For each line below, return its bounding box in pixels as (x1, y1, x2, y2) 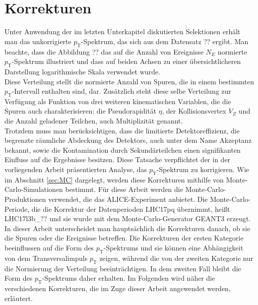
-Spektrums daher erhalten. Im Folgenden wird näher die (42, 273, 215, 283)
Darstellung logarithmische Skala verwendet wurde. (4, 66, 160, 76)
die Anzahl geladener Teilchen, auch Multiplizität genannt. (4, 116, 183, 126)
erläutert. (4, 293, 33, 303)
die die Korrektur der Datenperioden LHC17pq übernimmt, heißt (31, 203, 230, 214)
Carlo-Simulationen (4, 184, 63, 194)
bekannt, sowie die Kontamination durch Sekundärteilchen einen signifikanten (4, 144, 241, 155)
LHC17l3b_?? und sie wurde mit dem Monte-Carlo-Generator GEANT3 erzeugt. (4, 213, 251, 224)
